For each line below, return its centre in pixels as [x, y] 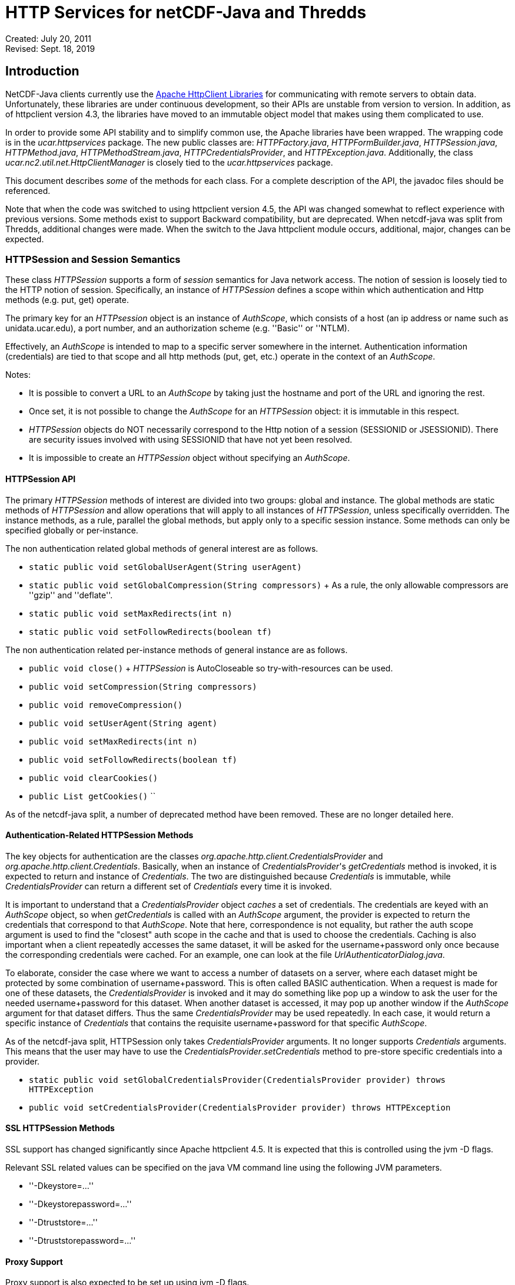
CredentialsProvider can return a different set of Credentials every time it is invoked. [169, 886]
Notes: [18, 375]
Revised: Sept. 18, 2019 [50, 48]
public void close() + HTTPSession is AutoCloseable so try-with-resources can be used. [211, 668]
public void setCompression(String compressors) [143, 686]
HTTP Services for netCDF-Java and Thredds [186, 12]
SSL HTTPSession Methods [60, 1128]
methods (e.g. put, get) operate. [67, 300]
